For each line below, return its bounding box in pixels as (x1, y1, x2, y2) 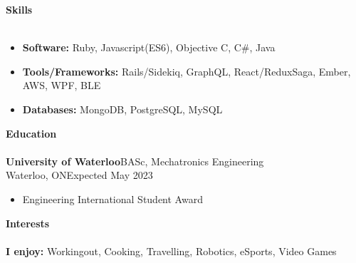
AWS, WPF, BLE (22, 78, 101, 93)
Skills (6, 2, 33, 16)
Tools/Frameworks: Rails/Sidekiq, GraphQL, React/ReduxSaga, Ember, (22, 63, 351, 78)
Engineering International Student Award (22, 191, 203, 206)
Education (6, 125, 57, 140)
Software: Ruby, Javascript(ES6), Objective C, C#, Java (22, 40, 276, 55)
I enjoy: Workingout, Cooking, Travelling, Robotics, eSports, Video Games (6, 243, 337, 258)
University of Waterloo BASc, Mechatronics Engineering (6, 153, 264, 168)
